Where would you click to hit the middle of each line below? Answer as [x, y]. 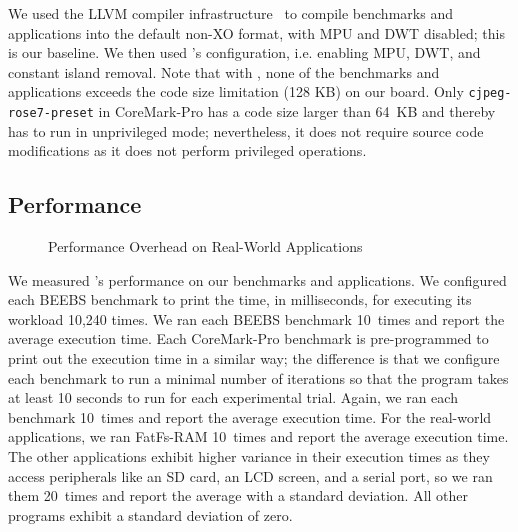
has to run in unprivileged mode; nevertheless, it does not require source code [246, 130]
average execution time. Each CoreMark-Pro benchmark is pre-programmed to [248, 338]
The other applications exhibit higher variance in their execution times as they [249, 456]
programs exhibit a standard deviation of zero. [150, 514]
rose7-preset [51, 113]
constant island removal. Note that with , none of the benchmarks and [224, 71]
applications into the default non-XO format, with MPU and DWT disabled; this [256, 32]
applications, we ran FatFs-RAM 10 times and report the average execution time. [258, 436]
